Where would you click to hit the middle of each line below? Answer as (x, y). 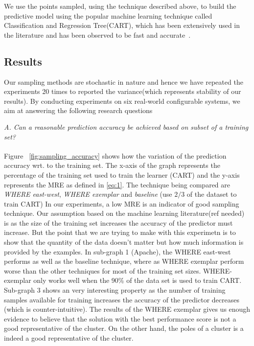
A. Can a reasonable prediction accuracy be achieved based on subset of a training (126, 127)
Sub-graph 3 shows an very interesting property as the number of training (115, 290)
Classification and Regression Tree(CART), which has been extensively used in (122, 25)
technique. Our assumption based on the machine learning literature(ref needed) (124, 213)
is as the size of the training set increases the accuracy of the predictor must (118, 222)
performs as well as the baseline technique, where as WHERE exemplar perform (124, 261)
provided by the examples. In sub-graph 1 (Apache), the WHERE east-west (117, 251)
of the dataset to (212, 194)
